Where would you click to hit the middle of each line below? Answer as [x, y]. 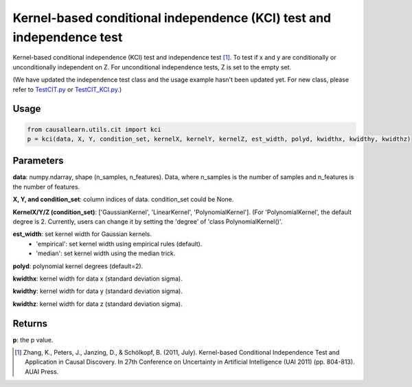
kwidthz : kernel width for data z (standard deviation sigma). [98, 304]
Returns [30, 324]
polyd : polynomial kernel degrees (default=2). [78, 266]
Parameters [38, 161]
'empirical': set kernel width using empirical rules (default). [119, 244]
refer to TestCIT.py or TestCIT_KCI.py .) [67, 89]
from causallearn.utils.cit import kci [94, 129]
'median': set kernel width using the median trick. [106, 253]
